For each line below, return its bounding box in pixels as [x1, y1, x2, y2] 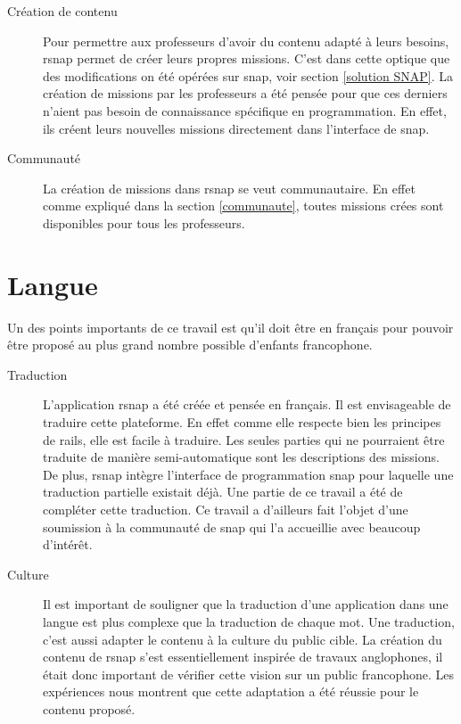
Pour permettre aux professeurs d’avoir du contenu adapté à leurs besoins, [43, 31, 449, 50]
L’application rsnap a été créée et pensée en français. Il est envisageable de [43, 395, 451, 414]
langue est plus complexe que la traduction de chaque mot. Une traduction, [43, 612, 455, 630]
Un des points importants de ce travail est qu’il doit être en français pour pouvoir [7, 317, 454, 336]
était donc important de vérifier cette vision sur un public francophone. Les [43, 664, 455, 683]
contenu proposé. [43, 699, 136, 718]
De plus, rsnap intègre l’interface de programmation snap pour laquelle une [43, 465, 454, 483]
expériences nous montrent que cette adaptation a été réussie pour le [43, 682, 419, 701]
